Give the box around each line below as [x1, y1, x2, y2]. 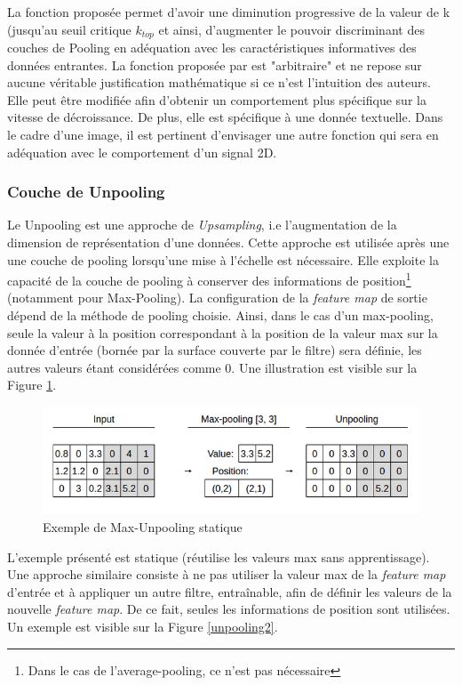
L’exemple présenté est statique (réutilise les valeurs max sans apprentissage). [7, 547, 430, 566]
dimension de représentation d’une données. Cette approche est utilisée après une [7, 233, 450, 252]
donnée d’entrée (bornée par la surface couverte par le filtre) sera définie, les [7, 341, 422, 359]
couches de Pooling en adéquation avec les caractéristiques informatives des [7, 38, 417, 57]
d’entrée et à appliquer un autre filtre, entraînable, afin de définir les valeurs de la [7, 582, 452, 600]
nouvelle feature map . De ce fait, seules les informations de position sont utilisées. [7, 600, 450, 618]
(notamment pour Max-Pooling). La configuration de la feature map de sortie [7, 288, 427, 307]
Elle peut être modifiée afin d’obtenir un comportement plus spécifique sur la [7, 90, 426, 109]
